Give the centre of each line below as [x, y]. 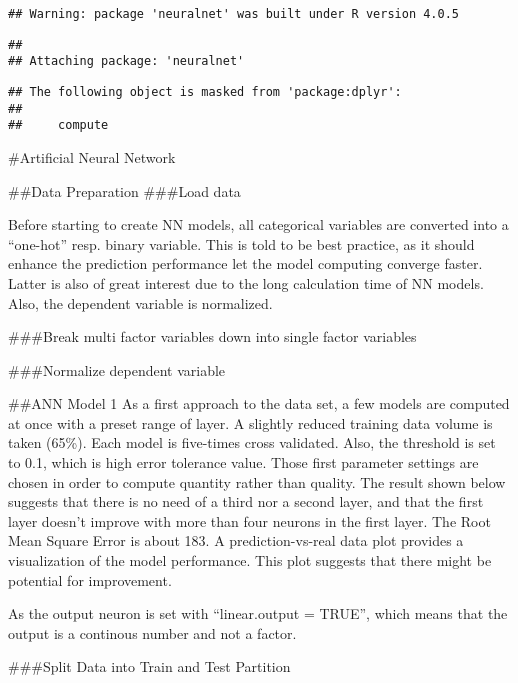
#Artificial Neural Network [92, 156]
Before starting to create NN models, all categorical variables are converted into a [258, 224]
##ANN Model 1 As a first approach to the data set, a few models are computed [259, 403]
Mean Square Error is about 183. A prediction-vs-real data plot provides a [236, 540]
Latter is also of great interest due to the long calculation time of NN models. [246, 282]
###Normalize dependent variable [117, 369]
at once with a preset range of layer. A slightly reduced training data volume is [250, 422]
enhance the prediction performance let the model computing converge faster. [245, 263]
